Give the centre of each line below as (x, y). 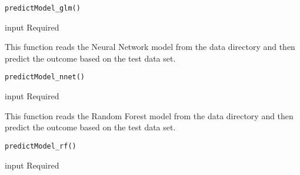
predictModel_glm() (43, 8)
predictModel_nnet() (45, 77)
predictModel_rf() (41, 146)
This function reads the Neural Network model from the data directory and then (150, 47)
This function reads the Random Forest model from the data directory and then (149, 115)
